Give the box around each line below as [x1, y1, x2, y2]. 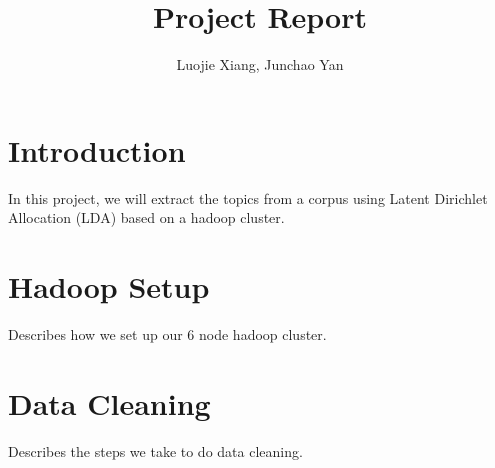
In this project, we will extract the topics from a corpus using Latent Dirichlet [8, 187, 488, 208]
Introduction [8, 129, 186, 170]
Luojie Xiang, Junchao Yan [176, 54, 344, 75]
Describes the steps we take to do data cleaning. [8, 440, 303, 461]
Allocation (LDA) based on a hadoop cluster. [8, 207, 285, 228]
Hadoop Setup [8, 266, 210, 307]
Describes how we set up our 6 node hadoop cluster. [8, 323, 327, 344]
